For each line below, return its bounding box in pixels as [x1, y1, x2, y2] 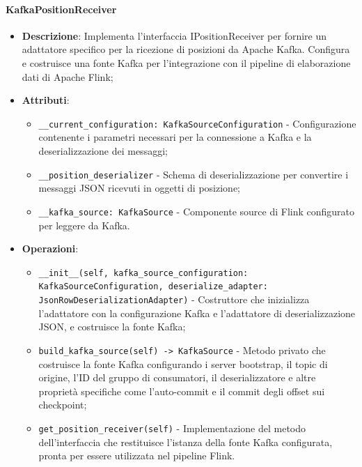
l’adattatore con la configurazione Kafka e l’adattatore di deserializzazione [38, 305, 356, 320]
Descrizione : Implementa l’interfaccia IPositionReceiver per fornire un [22, 28, 327, 43]
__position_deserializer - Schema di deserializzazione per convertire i [38, 167, 349, 181]
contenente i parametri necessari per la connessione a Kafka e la [38, 130, 312, 144]
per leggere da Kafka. [38, 217, 130, 232]
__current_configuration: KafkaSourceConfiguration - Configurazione [38, 116, 356, 130]
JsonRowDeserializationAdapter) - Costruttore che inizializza [38, 292, 310, 307]
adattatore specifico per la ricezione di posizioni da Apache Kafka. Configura [22, 42, 350, 56]
